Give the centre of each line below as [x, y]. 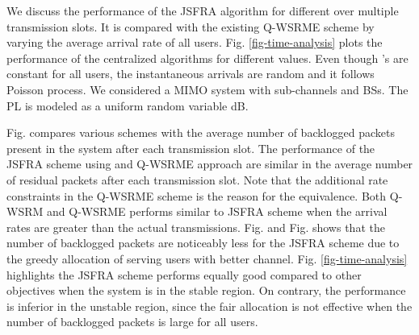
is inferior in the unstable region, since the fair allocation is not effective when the [209, 306]
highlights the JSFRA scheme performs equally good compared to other [184, 274]
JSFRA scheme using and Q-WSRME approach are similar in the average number [210, 164]
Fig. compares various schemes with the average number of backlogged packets [201, 132]
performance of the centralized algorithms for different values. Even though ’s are [207, 58]
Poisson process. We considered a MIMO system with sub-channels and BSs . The [207, 89]
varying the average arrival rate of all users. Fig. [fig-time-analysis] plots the [195, 42]
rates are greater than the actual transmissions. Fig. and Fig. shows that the [196, 227]
